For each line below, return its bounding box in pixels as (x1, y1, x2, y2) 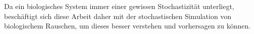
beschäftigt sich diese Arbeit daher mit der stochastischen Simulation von (4, 10, 232, 21)
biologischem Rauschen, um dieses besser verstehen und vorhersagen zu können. (4, 20, 251, 31)
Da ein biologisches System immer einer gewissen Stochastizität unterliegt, (4, 1, 234, 11)
